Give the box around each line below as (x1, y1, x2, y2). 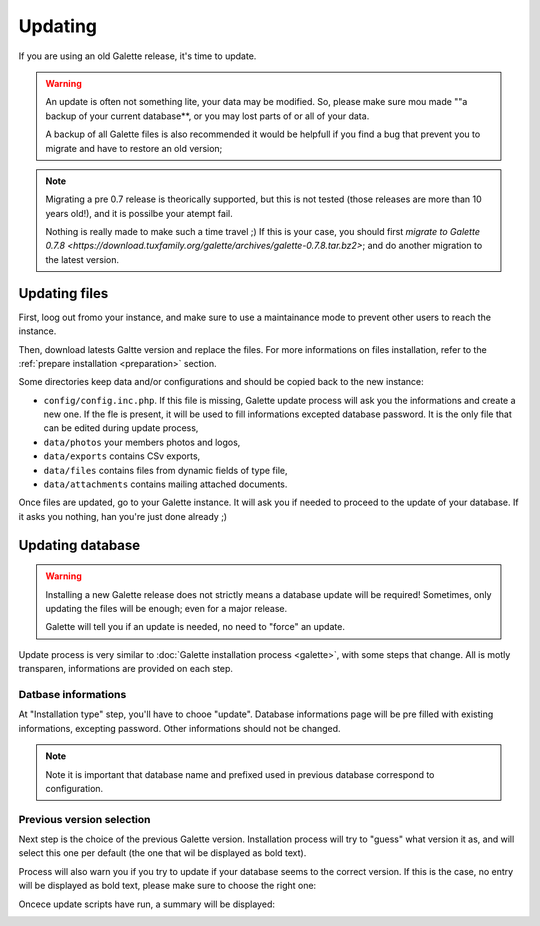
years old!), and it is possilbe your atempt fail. (45, 207, 234, 219)
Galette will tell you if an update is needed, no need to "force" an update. (45, 621, 345, 633)
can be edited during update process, (43, 422, 199, 434)
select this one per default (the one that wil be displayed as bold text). (18, 847, 307, 859)
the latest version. (45, 253, 120, 265)
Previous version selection (18, 812, 151, 826)
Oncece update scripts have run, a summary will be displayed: (18, 898, 275, 910)
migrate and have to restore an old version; (45, 142, 223, 154)
